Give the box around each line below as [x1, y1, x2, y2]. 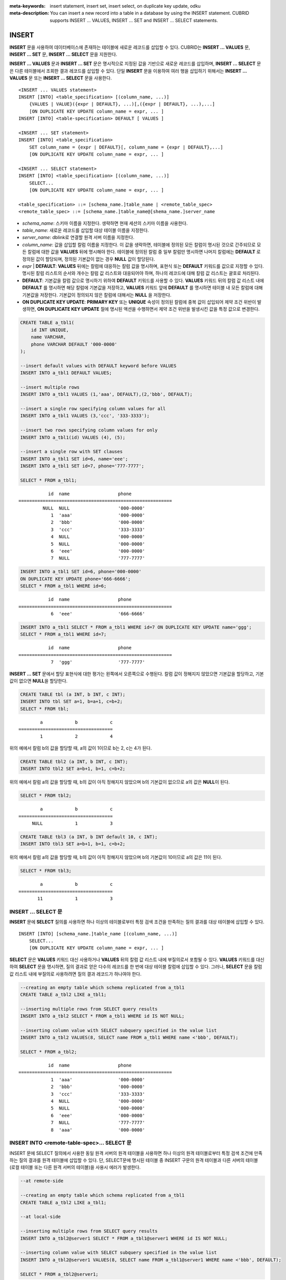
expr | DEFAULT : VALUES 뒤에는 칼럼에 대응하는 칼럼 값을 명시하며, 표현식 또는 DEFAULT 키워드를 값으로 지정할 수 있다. [22, 263, 264, 269]
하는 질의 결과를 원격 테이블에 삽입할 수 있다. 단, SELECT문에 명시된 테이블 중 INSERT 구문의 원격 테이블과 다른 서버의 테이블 [9, 1157, 258, 1163]
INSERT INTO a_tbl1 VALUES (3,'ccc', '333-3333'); [20, 413, 150, 419]
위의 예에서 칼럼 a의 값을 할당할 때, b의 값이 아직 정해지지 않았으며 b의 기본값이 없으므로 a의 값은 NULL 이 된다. [9, 779, 230, 785]
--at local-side [20, 1214, 61, 1220]
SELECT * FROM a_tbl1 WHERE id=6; [20, 583, 107, 589]
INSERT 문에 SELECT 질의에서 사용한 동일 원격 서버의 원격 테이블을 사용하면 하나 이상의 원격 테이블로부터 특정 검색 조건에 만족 [9, 1150, 263, 1156]
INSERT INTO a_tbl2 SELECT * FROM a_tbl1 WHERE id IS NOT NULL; [20, 1013, 185, 1019]
